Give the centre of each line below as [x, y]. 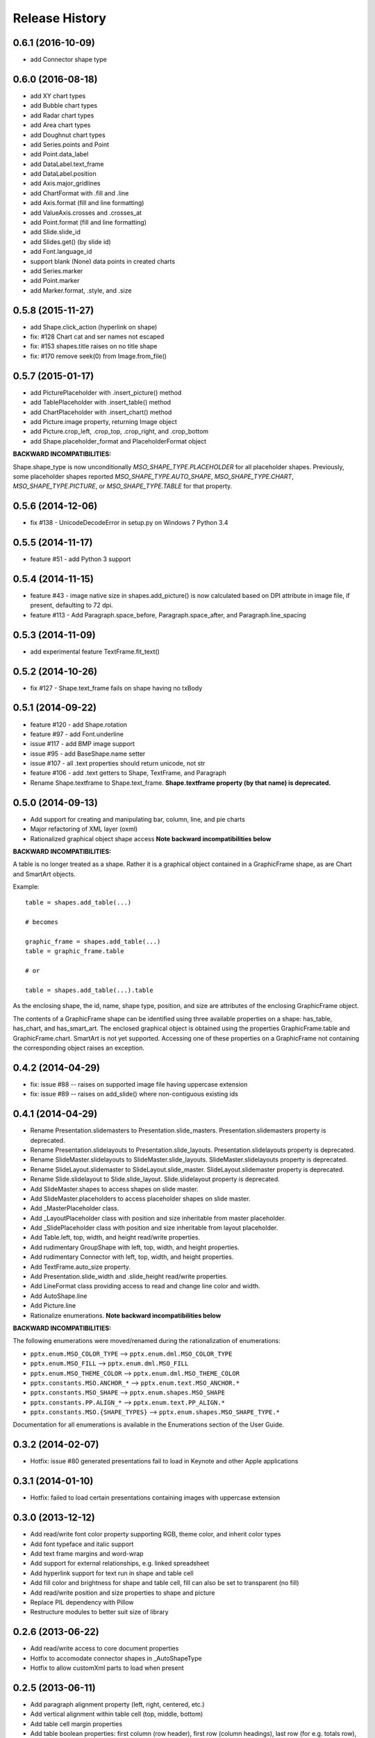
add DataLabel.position [63, 174]
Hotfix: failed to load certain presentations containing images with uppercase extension [155, 1497]
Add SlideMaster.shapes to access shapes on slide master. [114, 1189]
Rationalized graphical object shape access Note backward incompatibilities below [151, 838]
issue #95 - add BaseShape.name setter [88, 754]
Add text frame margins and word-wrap [87, 1553]
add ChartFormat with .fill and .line [80, 193]
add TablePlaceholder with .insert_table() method [101, 403]
